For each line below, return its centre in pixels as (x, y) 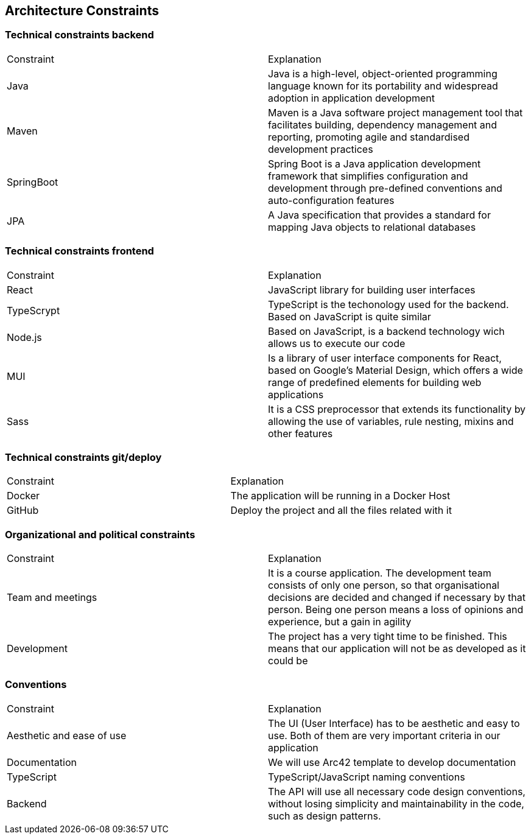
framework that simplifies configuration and (368, 176)
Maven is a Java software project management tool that (396, 112)
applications (296, 394)
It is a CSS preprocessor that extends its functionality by (397, 409)
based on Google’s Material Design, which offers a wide (396, 370)
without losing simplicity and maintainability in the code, (396, 803)
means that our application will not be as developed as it (397, 649)
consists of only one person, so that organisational (384, 585)
